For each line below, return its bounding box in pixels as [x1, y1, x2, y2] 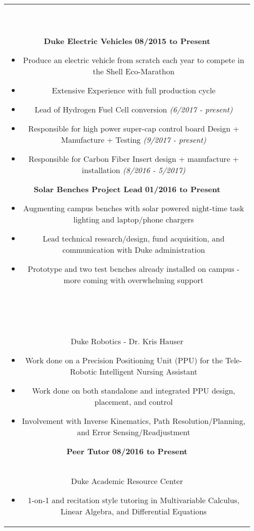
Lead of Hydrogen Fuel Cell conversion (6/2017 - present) [34, 104, 233, 115]
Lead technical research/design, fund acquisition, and [42, 233, 225, 244]
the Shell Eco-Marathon [93, 66, 175, 77]
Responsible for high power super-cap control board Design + [28, 123, 239, 134]
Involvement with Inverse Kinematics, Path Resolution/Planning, [22, 415, 246, 426]
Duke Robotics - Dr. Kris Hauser [70, 335, 184, 347]
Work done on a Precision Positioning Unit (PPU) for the [25, 354, 223, 366]
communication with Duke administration [62, 244, 205, 255]
